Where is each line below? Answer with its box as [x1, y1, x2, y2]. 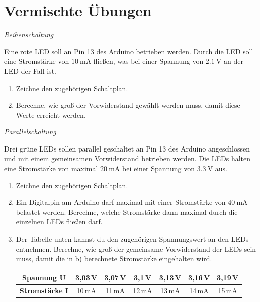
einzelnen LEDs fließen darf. [16, 216, 103, 227]
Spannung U [22, 272, 66, 283]
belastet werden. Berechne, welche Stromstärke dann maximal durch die [16, 206, 238, 217]
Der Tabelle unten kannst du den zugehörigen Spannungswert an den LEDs [16, 234, 249, 244]
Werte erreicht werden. [16, 109, 86, 120]
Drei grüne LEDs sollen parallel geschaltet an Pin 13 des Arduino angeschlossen [4, 143, 250, 154]
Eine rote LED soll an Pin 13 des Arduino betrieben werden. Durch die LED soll [4, 46, 253, 56]
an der [224, 56, 243, 66]
